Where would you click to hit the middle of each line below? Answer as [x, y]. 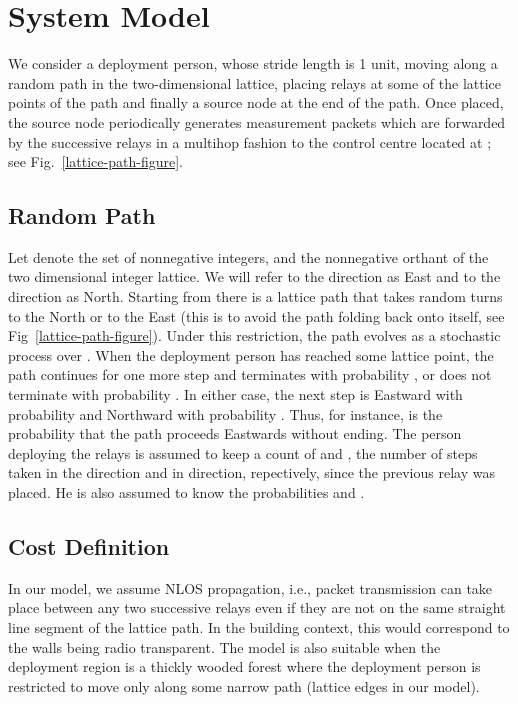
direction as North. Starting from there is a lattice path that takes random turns [255, 296]
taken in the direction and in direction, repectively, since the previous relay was [251, 472]
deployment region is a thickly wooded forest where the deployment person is [244, 666]
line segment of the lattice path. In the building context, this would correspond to [259, 627]
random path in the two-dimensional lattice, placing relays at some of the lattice [255, 82]
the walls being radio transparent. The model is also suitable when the [224, 646]
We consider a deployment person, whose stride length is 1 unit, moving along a [253, 63]
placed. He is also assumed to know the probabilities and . [186, 492]
